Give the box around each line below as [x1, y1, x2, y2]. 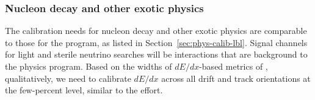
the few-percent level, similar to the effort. [5, 84, 163, 96]
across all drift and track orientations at [161, 72, 311, 84]
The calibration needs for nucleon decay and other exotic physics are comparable [5, 24, 307, 37]
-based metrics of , [199, 60, 268, 72]
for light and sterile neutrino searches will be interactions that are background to [5, 48, 308, 61]
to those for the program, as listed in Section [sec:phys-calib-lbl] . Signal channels [5, 36, 308, 48]
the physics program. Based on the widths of [5, 60, 172, 72]
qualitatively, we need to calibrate [5, 72, 131, 84]
